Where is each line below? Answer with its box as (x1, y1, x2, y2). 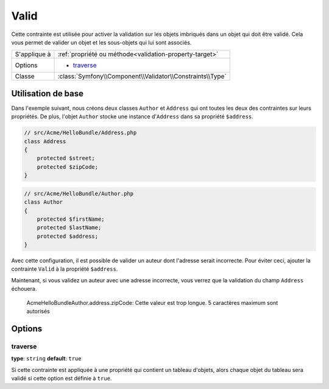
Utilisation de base (11, 88, 84, 99)
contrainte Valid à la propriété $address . (11, 265, 118, 273)
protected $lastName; (37, 224, 102, 231)
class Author (24, 199, 63, 205)
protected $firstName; (37, 215, 105, 223)
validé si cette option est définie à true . (11, 374, 112, 382)
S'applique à (15, 50, 51, 59)
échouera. (11, 285, 37, 293)
